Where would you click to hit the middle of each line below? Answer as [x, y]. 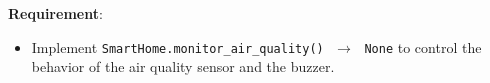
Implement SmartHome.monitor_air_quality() [177, 46]
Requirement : [55, 13]
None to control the [423, 46]
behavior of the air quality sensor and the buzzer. [183, 66]
